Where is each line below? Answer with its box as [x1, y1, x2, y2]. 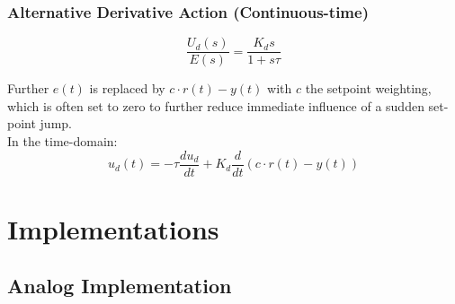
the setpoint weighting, [305, 79, 432, 98]
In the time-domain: [7, 132, 118, 151]
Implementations [7, 210, 219, 247]
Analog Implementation [7, 272, 232, 300]
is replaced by [89, 79, 165, 98]
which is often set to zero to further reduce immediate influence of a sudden [7, 96, 424, 115]
